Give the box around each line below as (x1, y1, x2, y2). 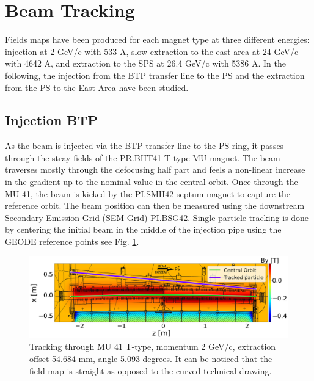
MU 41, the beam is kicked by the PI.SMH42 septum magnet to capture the (5, 187, 291, 200)
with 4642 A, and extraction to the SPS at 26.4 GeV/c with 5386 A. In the (5, 57, 286, 70)
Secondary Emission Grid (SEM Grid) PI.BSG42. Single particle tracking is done (5, 211, 309, 223)
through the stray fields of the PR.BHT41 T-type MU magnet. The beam (5, 151, 280, 164)
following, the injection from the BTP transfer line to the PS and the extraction (5, 68, 305, 81)
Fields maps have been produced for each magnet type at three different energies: (5, 33, 310, 46)
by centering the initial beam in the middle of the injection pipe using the (5, 223, 282, 236)
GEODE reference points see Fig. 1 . (5, 235, 139, 248)
